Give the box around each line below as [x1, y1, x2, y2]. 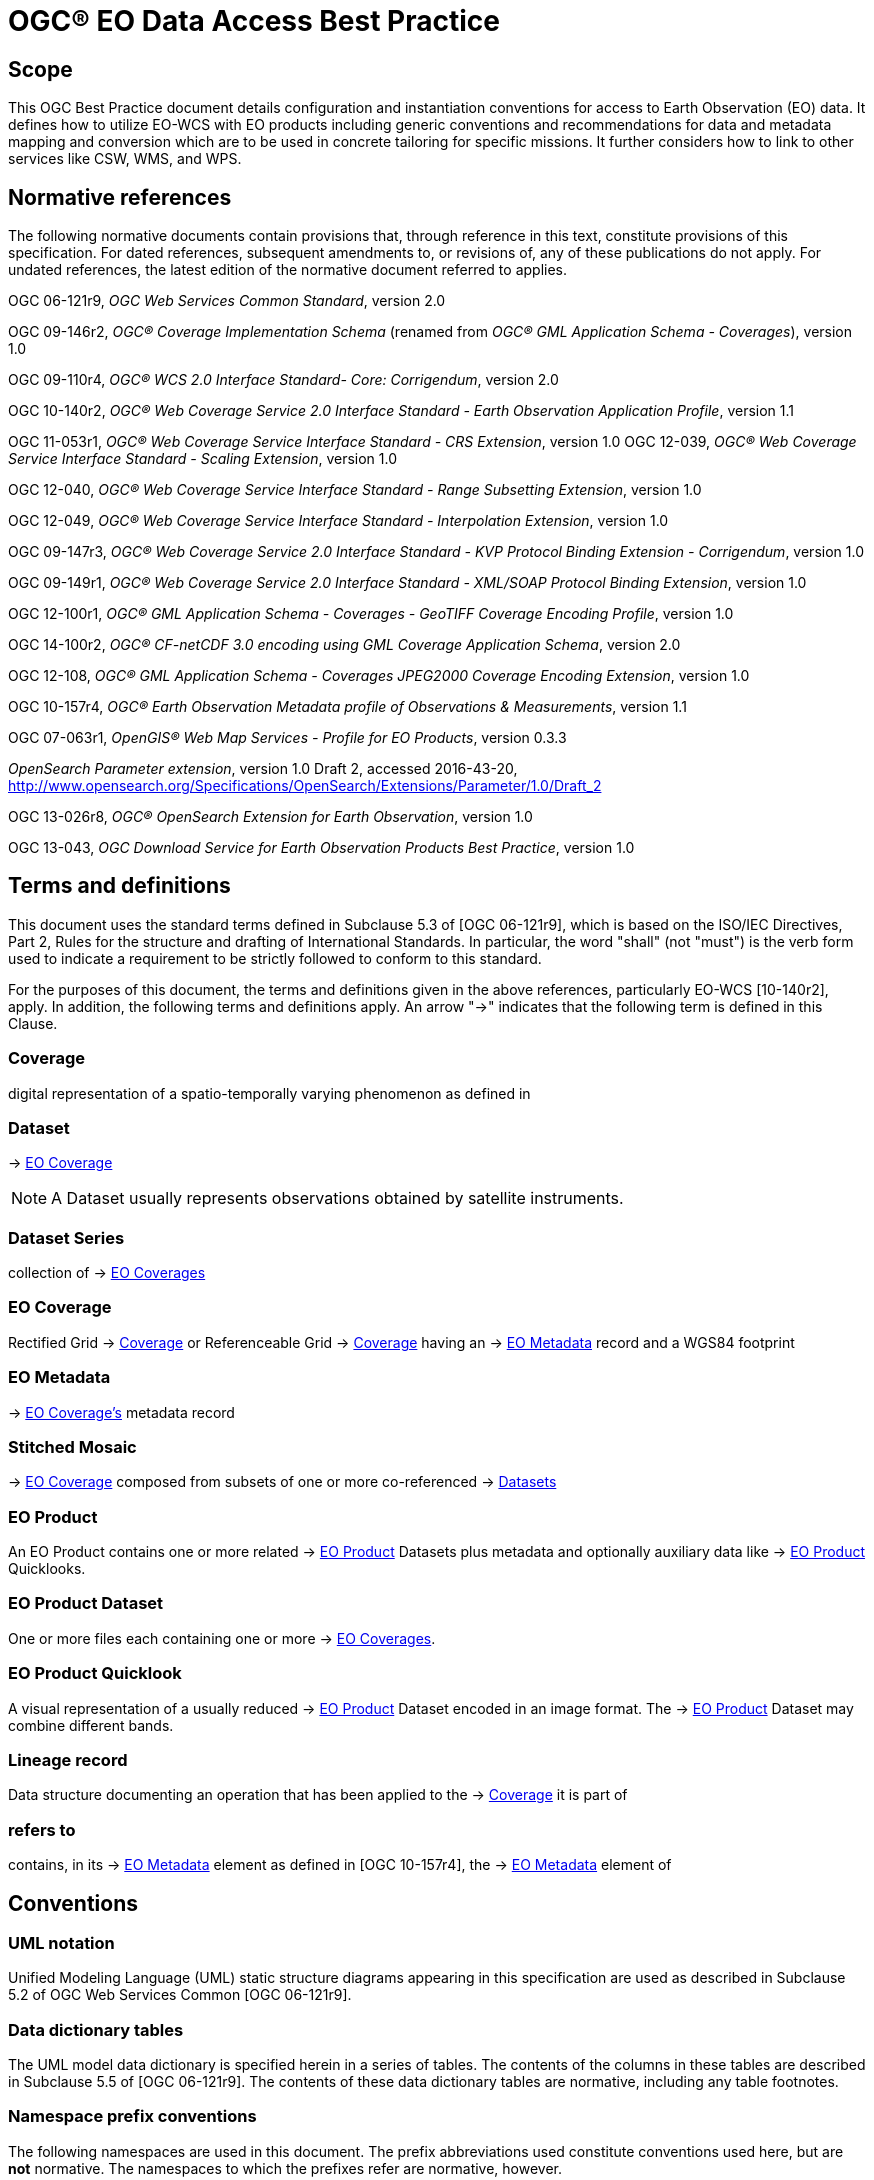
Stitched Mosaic [8, 1436, 137, 1457]
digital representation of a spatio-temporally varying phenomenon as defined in [8, 1084, 531, 1102]
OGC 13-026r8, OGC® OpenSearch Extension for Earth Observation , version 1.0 [8, 808, 533, 826]
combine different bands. [8, 1716, 174, 1734]
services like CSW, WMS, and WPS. [8, 150, 242, 168]
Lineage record [8, 1749, 128, 1770]
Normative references [8, 184, 232, 210]
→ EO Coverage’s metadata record [8, 1403, 235, 1421]
